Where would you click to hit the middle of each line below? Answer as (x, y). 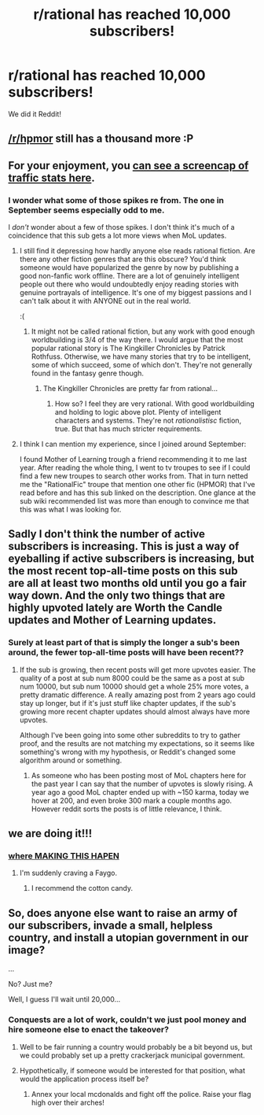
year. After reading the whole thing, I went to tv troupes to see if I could (135, 468)
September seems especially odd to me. (86, 210)
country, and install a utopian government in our (128, 938)
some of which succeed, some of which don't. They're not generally (142, 365)
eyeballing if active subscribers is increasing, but (131, 559)
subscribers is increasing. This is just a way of (124, 546)
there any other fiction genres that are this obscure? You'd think (123, 259)
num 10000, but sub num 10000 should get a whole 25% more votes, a (134, 686)
